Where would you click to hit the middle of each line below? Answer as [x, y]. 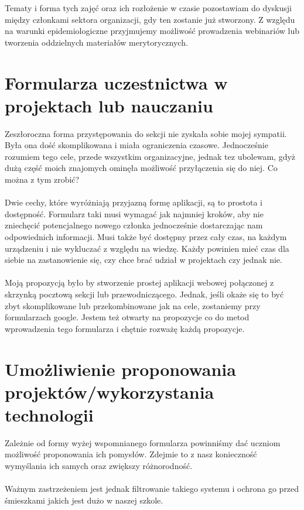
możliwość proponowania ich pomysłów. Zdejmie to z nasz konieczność [131, 454]
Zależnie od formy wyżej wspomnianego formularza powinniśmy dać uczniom [143, 442]
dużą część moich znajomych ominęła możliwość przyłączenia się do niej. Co [141, 168]
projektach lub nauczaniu [109, 105]
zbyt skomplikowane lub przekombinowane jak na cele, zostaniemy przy [133, 305]
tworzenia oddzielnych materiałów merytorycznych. [96, 42]
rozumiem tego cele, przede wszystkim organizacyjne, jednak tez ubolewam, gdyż [150, 156]
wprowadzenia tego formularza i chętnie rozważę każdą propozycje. [125, 328]
